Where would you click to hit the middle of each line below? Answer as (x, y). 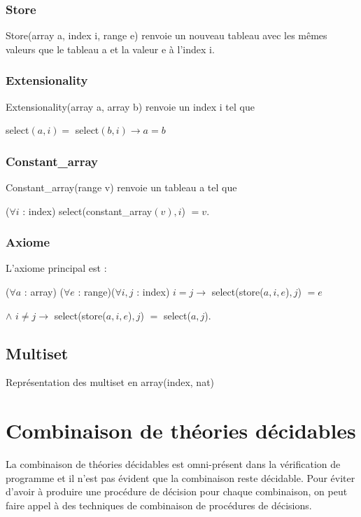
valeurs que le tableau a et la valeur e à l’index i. (110, 49)
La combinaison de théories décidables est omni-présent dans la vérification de (173, 464)
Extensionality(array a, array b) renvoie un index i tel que (130, 106)
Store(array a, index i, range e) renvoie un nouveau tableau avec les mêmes (167, 35)
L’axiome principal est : (56, 268)
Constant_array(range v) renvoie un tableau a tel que (121, 187)
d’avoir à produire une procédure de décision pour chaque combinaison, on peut (177, 491)
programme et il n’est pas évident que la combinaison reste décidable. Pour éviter (180, 477)
